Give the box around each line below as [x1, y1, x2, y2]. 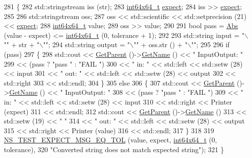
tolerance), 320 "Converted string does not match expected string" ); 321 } [4, 144, 224, 154]
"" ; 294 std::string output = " [43, 39, 130, 50]
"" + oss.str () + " [134, 39, 188, 50]
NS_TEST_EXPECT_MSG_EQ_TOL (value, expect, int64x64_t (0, [4, 135, 217, 145]
